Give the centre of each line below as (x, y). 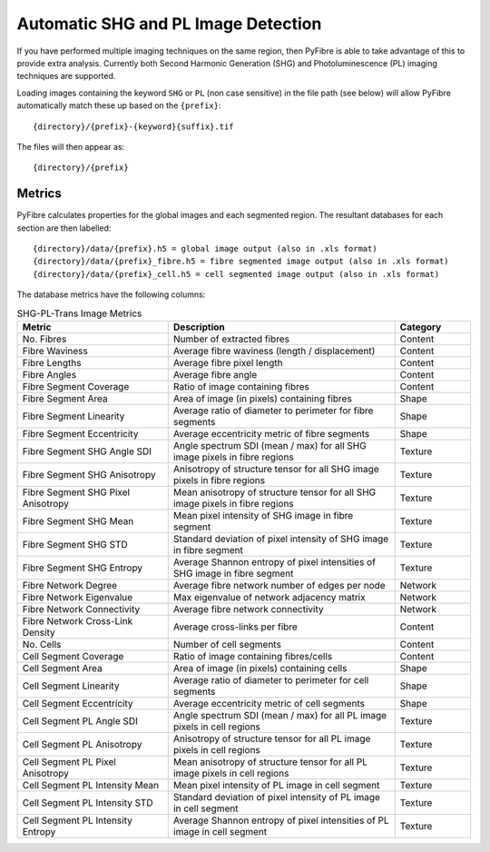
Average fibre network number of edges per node (279, 585)
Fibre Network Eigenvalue (78, 597)
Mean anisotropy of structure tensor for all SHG (274, 492)
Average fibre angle (215, 374)
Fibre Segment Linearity (73, 416)
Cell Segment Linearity (71, 686)
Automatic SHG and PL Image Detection (169, 24)
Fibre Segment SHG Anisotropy (89, 474)
